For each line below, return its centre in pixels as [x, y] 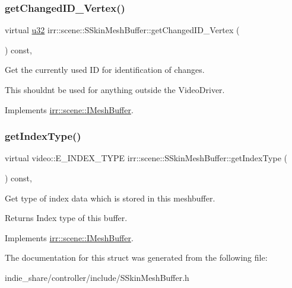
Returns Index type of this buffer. [66, 218]
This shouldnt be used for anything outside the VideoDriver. [115, 89]
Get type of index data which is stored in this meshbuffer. [110, 198]
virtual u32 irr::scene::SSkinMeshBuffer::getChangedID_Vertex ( [122, 30]
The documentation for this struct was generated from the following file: [136, 257]
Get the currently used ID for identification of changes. [105, 70]
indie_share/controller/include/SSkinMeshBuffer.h [97, 277]
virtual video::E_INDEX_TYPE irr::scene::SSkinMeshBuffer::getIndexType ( [146, 158]
